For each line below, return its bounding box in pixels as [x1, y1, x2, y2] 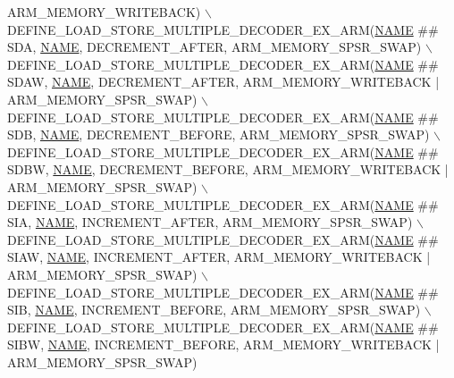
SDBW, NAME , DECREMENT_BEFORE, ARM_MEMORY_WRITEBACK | [7, 160, 449, 179]
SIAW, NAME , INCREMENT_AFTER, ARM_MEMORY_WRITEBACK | [7, 248, 431, 266]
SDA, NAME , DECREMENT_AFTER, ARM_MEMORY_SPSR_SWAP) [7, 38, 422, 56]
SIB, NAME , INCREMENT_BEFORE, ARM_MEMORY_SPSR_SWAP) [7, 300, 421, 319]
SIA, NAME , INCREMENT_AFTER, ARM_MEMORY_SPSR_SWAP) [7, 213, 413, 231]
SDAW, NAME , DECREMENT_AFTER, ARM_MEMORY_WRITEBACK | [7, 72, 440, 91]
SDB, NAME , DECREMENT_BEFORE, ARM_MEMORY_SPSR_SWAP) [7, 125, 430, 144]
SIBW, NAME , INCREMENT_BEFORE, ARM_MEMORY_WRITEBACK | [7, 335, 440, 354]
